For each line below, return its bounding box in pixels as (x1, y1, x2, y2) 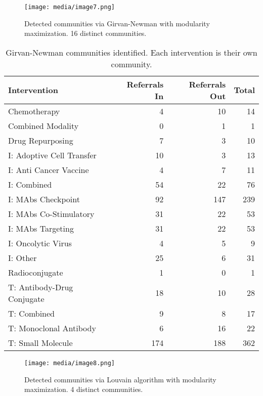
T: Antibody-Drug (8, 281, 73, 293)
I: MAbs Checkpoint (8, 193, 80, 205)
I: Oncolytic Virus (8, 237, 72, 249)
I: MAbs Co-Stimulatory (8, 207, 95, 219)
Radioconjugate (8, 266, 63, 278)
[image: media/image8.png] (24, 359, 115, 367)
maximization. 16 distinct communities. (24, 28, 147, 38)
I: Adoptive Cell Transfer (8, 149, 97, 161)
